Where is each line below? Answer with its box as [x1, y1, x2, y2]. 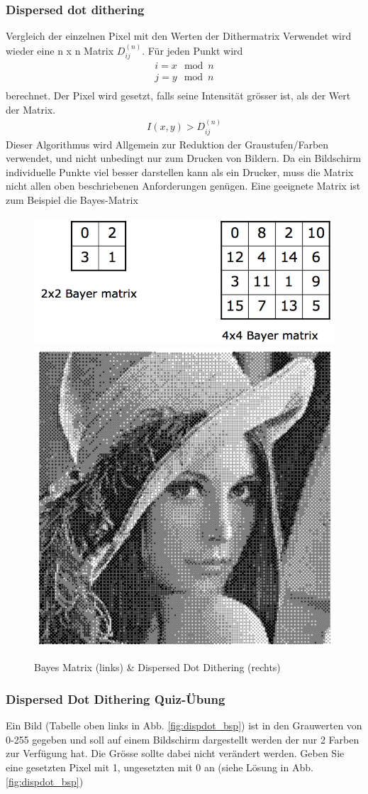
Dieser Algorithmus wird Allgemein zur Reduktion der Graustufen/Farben [6, 136, 329, 151]
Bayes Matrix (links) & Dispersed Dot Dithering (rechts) [34, 660, 281, 675]
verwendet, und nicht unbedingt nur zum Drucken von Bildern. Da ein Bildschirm [6, 151, 362, 165]
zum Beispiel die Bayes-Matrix [6, 192, 138, 207]
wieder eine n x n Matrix [6, 43, 114, 58]
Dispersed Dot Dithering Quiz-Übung [6, 690, 225, 707]
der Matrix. [6, 102, 56, 116]
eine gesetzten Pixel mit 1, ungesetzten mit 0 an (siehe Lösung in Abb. [6, 760, 313, 775]
